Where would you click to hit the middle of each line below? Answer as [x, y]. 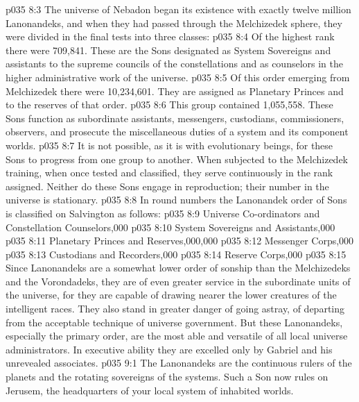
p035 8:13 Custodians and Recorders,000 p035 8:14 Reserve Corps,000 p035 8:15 [176, 254]
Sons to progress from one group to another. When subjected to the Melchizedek [177, 159]
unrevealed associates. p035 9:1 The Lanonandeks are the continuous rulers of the [179, 363]
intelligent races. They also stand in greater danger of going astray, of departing [175, 309]
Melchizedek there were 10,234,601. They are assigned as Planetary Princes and [175, 91]
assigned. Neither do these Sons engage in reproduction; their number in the [167, 186]
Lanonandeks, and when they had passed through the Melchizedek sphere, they [174, 23]
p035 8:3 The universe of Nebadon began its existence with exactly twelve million [178, 9]
